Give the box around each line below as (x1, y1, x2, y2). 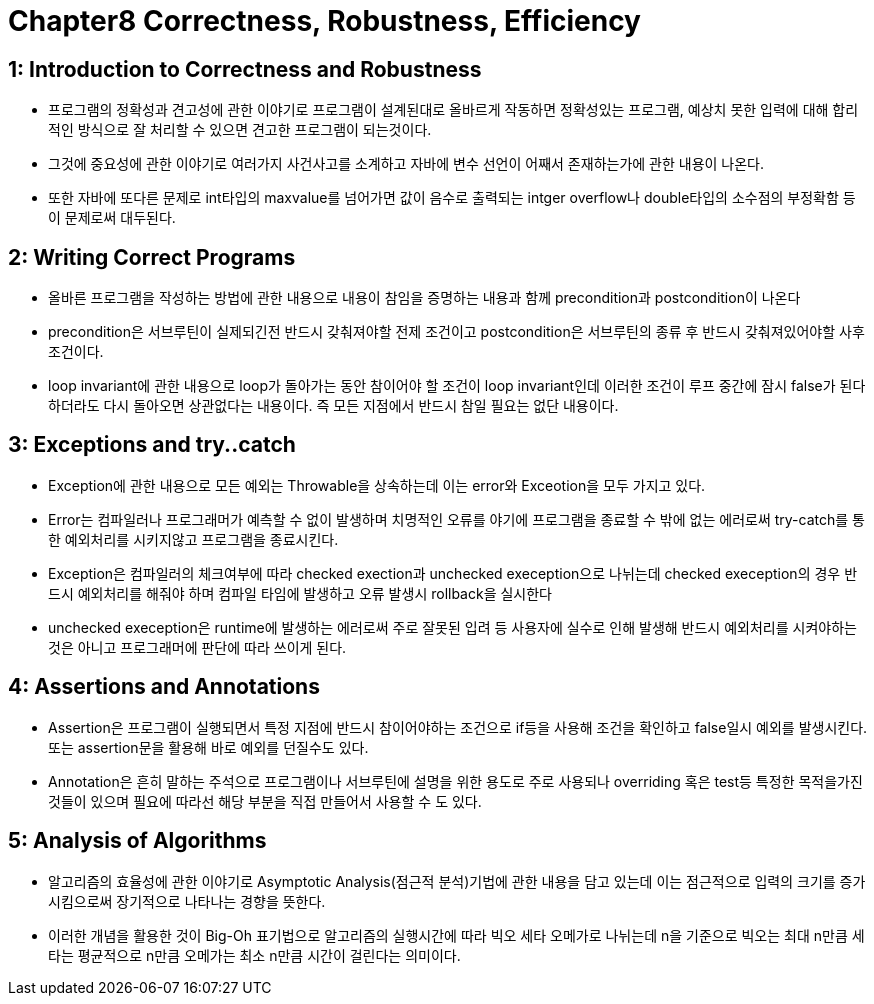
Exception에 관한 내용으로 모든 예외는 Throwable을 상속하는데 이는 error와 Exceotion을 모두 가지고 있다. (48, 476, 706, 494)
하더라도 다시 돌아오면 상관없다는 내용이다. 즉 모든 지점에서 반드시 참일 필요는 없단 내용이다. (48, 397, 619, 415)
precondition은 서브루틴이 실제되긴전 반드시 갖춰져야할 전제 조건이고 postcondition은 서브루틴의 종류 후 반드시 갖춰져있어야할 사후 (48, 323, 865, 341)
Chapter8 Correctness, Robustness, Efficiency (8, 4, 641, 38)
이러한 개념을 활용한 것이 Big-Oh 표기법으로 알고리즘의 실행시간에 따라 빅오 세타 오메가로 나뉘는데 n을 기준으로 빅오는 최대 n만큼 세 (48, 926, 865, 944)
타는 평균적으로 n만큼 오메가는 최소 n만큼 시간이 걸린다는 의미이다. (48, 946, 461, 964)
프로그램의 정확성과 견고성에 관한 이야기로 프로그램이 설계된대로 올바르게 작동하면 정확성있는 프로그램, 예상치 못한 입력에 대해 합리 (48, 101, 859, 119)
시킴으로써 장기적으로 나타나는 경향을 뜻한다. (48, 892, 326, 910)
